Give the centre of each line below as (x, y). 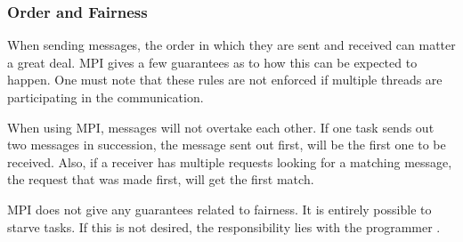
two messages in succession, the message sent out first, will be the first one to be (227, 145)
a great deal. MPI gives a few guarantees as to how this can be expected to (212, 62)
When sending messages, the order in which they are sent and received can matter (231, 45)
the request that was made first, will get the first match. (161, 179)
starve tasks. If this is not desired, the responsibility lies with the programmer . (224, 226)
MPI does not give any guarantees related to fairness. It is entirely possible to (219, 209)
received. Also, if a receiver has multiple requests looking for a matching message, (230, 161)
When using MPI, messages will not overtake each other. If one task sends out (221, 127)
